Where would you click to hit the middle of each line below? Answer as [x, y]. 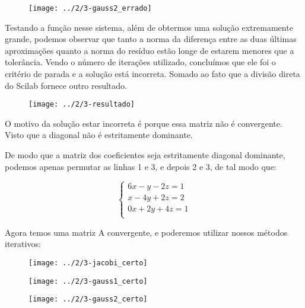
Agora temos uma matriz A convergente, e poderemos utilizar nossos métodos [146, 232]
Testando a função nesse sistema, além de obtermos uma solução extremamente [149, 27]
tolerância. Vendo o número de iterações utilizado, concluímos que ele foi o [140, 62]
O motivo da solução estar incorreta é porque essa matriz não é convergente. [144, 123]
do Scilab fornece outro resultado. [66, 85]
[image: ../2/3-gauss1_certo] [88, 281]
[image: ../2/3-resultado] [82, 105]
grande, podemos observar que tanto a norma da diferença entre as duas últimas [151, 39]
